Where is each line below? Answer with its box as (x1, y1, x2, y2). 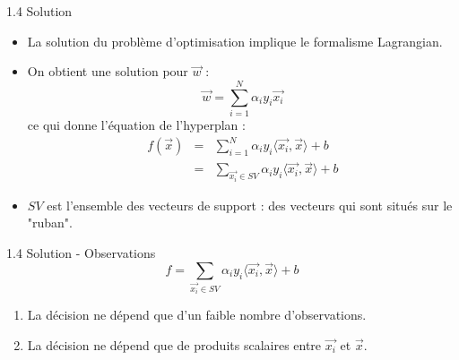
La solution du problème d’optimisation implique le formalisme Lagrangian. (27, 31, 443, 50)
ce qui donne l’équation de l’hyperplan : (27, 115, 246, 133)
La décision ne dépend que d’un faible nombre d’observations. (27, 305, 367, 324)
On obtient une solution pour (27, 62, 188, 81)
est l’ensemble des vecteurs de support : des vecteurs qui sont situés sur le (47, 195, 453, 214)
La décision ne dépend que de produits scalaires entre (27, 335, 322, 354)
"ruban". (27, 213, 74, 232)
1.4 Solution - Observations (6, 243, 156, 261)
